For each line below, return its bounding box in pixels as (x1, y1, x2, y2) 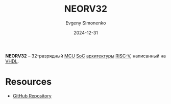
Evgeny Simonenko (65, 20, 106, 26)
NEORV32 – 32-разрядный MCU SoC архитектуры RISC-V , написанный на (5, 53, 166, 59)
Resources (5, 76, 52, 88)
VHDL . (5, 58, 19, 64)
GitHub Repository (12, 92, 52, 99)
